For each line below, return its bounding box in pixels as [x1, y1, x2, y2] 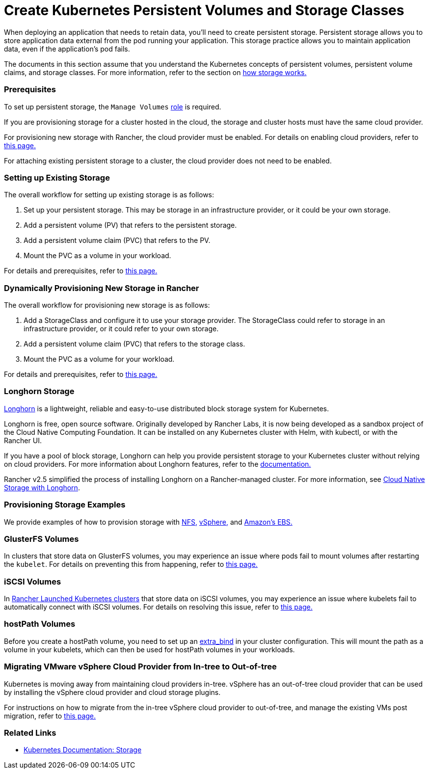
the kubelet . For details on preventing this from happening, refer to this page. [4, 560, 258, 569]
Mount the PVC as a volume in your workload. [24, 251, 171, 260]
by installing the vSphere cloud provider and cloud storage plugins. [4, 688, 221, 696]
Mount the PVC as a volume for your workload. [24, 355, 175, 363]
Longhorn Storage [4, 386, 75, 397]
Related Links [4, 727, 56, 738]
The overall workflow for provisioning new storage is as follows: [4, 301, 210, 309]
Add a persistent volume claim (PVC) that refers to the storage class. [24, 340, 245, 348]
